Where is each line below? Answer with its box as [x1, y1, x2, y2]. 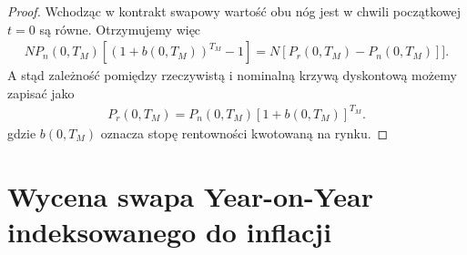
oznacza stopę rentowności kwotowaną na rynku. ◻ [100, 123, 389, 142]
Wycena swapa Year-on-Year [7, 177, 374, 214]
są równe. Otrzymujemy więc [39, 19, 201, 38]
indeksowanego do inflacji [7, 212, 332, 250]
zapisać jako [7, 83, 75, 102]
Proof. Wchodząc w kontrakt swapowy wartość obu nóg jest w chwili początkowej [7, 2, 461, 20]
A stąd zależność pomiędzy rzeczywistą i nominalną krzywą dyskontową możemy [7, 66, 457, 85]
